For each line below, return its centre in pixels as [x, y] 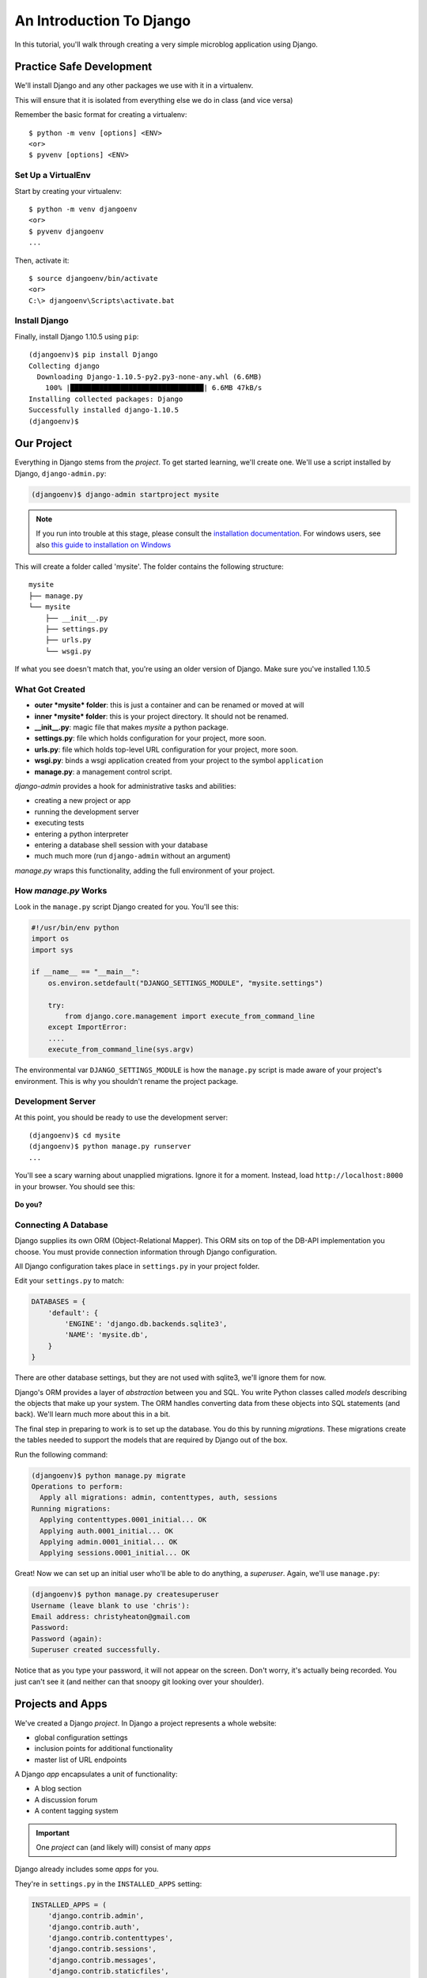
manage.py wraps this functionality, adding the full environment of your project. [145, 870]
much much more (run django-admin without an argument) [132, 856]
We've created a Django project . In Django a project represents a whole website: [145, 1723]
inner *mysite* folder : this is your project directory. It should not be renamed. [161, 716]
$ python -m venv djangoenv [83, 209]
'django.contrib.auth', [94, 1927]
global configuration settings [81, 1737]
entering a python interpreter [81, 834]
